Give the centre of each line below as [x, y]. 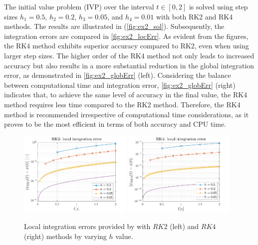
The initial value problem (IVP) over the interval [79, 6]
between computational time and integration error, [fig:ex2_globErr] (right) [120, 85]
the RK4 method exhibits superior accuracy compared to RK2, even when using [127, 46]
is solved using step [218, 6]
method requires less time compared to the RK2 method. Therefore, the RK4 [122, 104]
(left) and [184, 226]
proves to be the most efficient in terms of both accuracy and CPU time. [115, 124]
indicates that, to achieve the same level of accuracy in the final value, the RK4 [126, 95]
